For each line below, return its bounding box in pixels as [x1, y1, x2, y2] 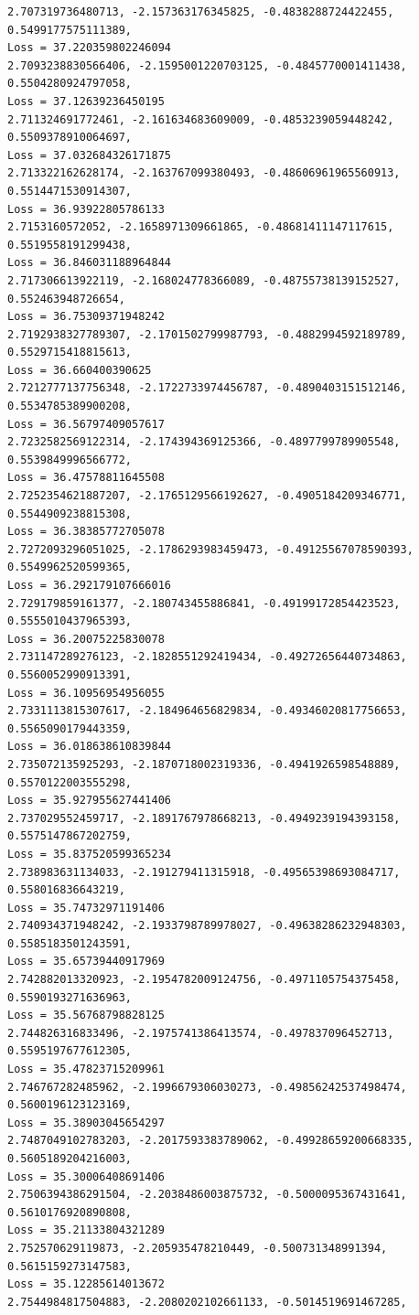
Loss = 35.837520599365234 [7, 847, 171, 861]
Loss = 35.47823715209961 [7, 1063, 165, 1076]
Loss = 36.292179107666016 [7, 579, 171, 592]
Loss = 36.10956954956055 [7, 686, 165, 700]
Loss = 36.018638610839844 [7, 740, 171, 754]
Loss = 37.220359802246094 [7, 41, 171, 55]
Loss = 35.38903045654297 [7, 1116, 165, 1129]
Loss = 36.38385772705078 [7, 525, 165, 539]
